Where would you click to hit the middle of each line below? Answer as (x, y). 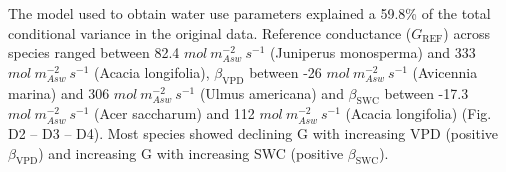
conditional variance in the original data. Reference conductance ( (210, 32)
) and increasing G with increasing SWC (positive (191, 152)
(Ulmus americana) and (271, 92)
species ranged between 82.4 (94, 52)
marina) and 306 (59, 92)
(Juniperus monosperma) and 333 (373, 52)
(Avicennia (445, 71)
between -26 (285, 71)
